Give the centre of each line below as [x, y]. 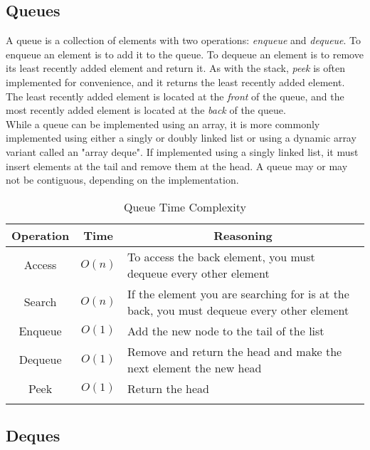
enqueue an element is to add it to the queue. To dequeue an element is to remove [185, 54]
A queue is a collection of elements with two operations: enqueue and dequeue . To [184, 40]
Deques [33, 435]
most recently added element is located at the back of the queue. [146, 110]
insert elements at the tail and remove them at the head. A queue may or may [177, 166]
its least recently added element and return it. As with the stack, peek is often [176, 68]
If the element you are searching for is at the [238, 293]
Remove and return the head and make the [235, 351]
